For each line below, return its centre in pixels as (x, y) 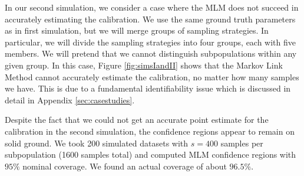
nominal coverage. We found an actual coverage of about (125, 166)
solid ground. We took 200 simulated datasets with (97, 143)
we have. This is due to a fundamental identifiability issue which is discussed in (148, 88)
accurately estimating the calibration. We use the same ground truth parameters (150, 19)
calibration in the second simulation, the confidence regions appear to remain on (150, 131)
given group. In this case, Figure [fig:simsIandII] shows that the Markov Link (144, 65)
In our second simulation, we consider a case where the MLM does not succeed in (152, 7)
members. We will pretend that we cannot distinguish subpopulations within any (151, 53)
